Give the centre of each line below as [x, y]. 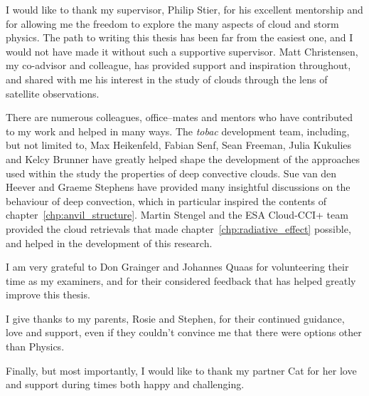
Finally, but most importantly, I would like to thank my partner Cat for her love [181, 370]
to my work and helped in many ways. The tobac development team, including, [178, 131]
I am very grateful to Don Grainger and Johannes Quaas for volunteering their [177, 267]
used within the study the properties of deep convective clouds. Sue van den [171, 173]
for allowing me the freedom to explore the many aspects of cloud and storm [172, 23]
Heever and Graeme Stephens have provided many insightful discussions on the [178, 187]
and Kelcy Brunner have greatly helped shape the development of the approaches [183, 158]
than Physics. [35, 346]
